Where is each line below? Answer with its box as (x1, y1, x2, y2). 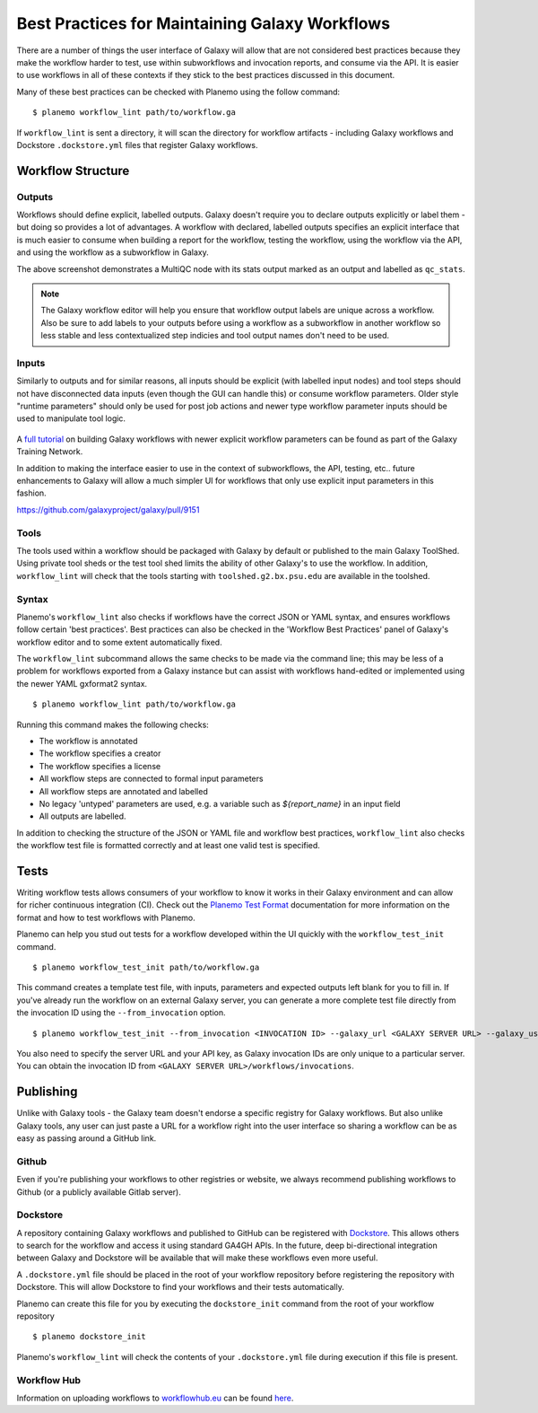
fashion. (16, 487, 47, 498)
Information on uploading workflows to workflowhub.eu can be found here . (16, 1392, 294, 1403)
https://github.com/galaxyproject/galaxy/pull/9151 (16, 504, 200, 515)
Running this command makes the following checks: (16, 719, 210, 730)
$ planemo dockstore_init (32, 1331, 147, 1342)
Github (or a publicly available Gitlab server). (16, 1186, 181, 1198)
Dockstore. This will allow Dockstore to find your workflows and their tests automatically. (16, 1282, 345, 1293)
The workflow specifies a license (39, 760, 161, 771)
